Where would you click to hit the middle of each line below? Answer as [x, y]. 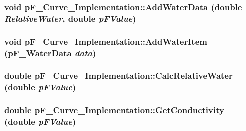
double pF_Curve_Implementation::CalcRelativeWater [118, 76]
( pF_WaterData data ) [50, 52]
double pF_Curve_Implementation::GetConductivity [114, 110]
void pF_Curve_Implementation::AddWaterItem [106, 41]
